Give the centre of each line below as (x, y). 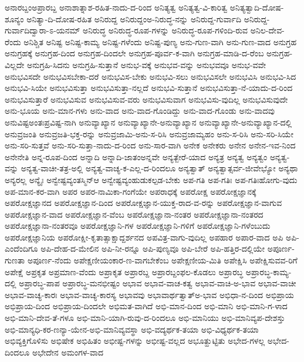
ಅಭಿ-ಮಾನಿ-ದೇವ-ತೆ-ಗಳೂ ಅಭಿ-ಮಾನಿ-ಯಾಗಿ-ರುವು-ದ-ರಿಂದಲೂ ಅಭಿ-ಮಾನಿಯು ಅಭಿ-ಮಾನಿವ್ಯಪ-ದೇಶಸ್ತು (145, 318)
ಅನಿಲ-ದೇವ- (267, 30)
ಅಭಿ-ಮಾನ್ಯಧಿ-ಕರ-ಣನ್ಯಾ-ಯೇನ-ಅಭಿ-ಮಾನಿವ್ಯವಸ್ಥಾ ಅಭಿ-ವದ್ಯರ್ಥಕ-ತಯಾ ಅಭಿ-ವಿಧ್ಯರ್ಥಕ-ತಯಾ (132, 329)
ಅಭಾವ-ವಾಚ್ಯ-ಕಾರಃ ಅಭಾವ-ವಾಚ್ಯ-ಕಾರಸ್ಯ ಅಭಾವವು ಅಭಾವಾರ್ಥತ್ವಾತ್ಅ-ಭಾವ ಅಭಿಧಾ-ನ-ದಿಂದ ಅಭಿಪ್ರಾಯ (149, 294)
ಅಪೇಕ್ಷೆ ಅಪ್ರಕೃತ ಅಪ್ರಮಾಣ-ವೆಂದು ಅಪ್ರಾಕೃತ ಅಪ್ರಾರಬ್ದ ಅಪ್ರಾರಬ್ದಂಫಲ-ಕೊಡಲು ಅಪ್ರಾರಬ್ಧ (124, 271)
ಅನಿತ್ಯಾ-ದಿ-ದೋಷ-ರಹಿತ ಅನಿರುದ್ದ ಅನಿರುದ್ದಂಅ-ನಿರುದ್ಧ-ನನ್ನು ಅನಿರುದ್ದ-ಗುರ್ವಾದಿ (134, 18)
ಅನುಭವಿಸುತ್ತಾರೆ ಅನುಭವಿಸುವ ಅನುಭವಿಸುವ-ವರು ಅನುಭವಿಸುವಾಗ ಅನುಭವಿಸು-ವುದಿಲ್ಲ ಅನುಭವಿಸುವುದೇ (146, 99)
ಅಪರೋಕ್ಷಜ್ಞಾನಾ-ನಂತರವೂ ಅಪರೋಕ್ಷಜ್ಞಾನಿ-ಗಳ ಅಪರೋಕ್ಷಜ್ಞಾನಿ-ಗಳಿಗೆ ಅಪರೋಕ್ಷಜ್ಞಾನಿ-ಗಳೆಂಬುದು (138, 226)
